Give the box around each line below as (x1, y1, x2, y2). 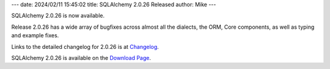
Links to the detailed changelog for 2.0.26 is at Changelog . (11, 43, 159, 50)
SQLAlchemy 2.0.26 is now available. (11, 12, 105, 20)
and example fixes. (11, 32, 59, 39)
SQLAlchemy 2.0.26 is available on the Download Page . (11, 54, 152, 61)
